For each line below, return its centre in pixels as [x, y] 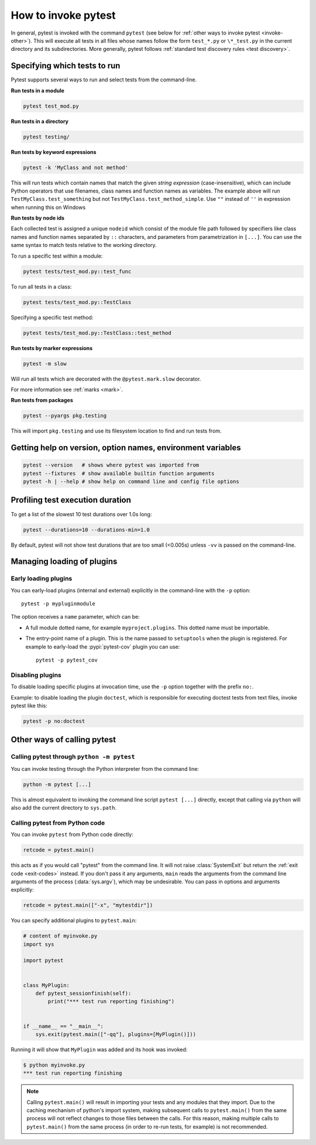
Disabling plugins [36, 675]
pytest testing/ [47, 137]
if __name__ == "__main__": [63, 1026]
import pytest [43, 961]
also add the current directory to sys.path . [64, 808]
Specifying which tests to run [66, 66]
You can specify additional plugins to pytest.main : [74, 921]
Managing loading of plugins [64, 562]
